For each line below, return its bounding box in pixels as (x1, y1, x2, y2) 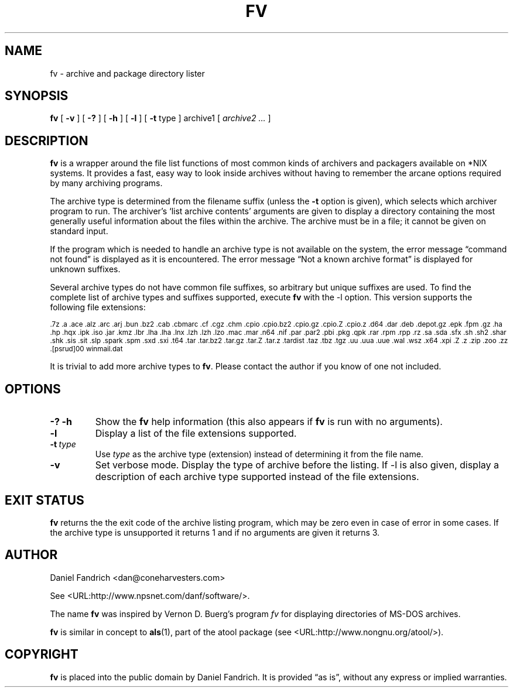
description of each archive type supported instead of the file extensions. (95, 471, 419, 483)
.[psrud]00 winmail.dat (50, 345, 123, 354)
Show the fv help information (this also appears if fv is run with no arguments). (95, 416, 443, 428)
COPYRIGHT (5, 647, 78, 662)
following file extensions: (50, 302, 146, 313)
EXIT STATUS (5, 492, 84, 508)
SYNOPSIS (5, 88, 69, 104)
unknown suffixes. (50, 264, 121, 275)
